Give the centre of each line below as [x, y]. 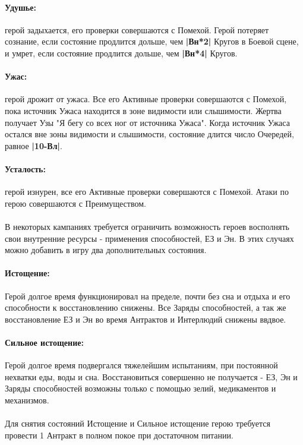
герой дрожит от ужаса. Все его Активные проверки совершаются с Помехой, [146, 99]
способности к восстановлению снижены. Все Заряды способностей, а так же [146, 307]
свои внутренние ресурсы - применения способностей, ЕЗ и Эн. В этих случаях [149, 238]
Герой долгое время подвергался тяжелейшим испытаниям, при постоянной [141, 365]
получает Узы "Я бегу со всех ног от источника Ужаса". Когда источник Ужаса [147, 122]
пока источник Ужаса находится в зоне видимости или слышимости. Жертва [143, 110]
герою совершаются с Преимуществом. [75, 203]
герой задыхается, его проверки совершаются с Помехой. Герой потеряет [137, 29]
